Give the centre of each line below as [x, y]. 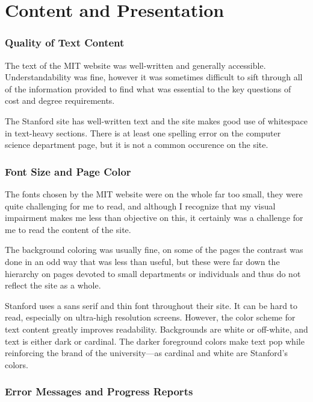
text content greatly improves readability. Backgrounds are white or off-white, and [156, 329]
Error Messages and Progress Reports [99, 391]
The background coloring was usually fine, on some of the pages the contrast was [154, 250]
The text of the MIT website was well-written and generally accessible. [135, 65]
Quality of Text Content [65, 43]
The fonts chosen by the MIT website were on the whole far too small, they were [154, 193]
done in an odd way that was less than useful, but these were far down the [142, 261]
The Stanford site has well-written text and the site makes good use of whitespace [156, 120]
